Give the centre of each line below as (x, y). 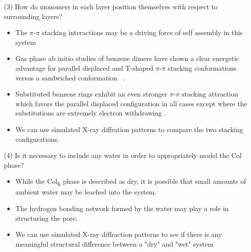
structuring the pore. (47, 218)
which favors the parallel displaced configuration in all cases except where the (131, 103)
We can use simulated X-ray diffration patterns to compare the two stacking (129, 129)
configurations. (37, 139)
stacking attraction (210, 94)
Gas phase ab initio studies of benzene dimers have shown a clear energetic (127, 58)
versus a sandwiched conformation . (70, 77)
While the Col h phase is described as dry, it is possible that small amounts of (131, 182)
